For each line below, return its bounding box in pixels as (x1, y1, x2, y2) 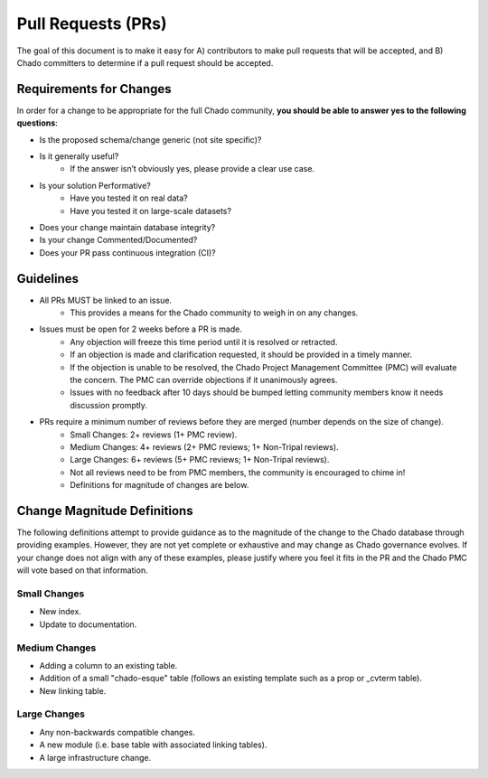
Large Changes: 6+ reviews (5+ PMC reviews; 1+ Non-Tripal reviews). (70, 455, 330, 465)
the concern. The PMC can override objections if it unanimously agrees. (70, 375, 338, 385)
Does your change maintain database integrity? (39, 221, 216, 232)
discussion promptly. (70, 399, 148, 410)
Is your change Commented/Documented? (39, 235, 198, 246)
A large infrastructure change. (39, 752, 152, 763)
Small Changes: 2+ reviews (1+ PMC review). (70, 429, 238, 440)
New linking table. (39, 685, 107, 696)
